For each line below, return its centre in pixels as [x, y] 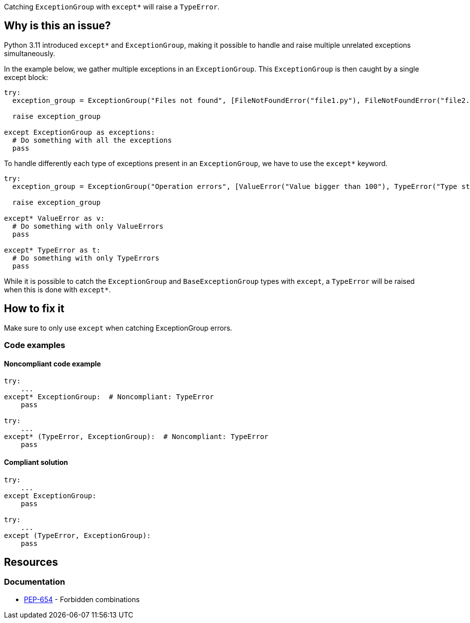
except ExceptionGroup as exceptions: [80, 132]
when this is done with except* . [58, 289]
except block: [26, 77]
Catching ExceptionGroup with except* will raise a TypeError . [112, 7]
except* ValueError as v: [55, 218]
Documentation [35, 582]
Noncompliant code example [53, 363]
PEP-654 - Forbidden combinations [82, 599]
